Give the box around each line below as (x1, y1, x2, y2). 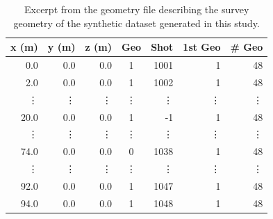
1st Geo (183, 40, 221, 54)
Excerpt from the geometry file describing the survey (24, 2, 249, 16)
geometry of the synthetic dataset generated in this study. (13, 15, 260, 30)
